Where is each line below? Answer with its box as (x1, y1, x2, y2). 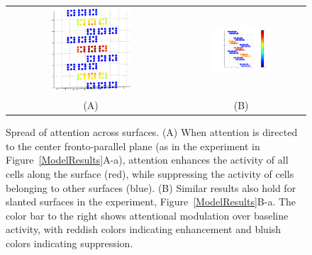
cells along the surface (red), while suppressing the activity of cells (6, 166, 294, 181)
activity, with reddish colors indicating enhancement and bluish (6, 222, 282, 237)
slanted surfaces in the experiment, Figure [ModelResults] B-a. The (6, 194, 296, 209)
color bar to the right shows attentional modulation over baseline (6, 208, 289, 222)
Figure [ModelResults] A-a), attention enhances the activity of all (6, 152, 289, 167)
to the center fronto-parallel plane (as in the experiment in (6, 138, 260, 153)
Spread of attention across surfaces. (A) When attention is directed (6, 125, 298, 140)
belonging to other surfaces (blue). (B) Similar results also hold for (6, 180, 296, 195)
